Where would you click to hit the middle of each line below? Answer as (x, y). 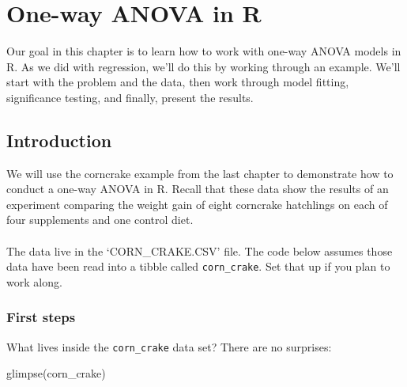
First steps (41, 317)
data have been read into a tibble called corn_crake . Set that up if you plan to (198, 266)
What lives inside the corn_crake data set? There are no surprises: (169, 346)
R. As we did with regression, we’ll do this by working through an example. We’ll (203, 66)
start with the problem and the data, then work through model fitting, (178, 82)
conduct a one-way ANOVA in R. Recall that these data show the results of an (198, 189)
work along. (34, 281)
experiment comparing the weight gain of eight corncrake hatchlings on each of (197, 204)
